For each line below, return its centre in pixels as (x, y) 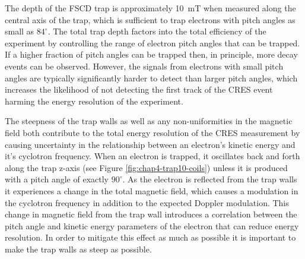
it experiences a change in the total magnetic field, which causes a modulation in (152, 190)
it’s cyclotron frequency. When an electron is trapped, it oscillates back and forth (152, 156)
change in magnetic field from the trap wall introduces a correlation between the (151, 214)
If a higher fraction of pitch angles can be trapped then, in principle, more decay (151, 54)
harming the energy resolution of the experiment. (94, 101)
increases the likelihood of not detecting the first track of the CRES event (139, 89)
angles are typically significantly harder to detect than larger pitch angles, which (151, 78)
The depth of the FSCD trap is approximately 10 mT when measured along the (150, 8)
